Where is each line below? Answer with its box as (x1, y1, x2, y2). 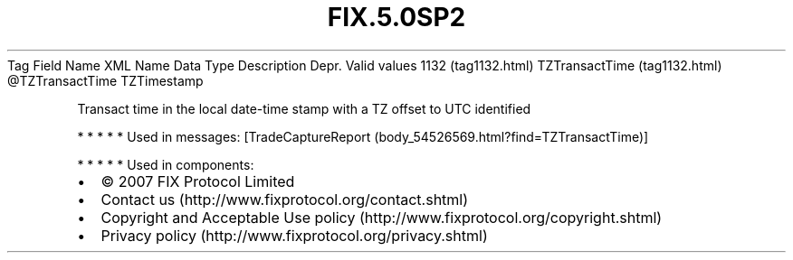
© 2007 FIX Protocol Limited (100, 172, 295, 190)
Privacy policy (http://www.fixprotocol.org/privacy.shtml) (100, 226, 488, 245)
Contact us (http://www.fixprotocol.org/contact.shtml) (100, 190, 469, 209)
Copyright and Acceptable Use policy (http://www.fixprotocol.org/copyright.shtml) (100, 208, 663, 227)
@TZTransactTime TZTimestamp (7, 72, 204, 88)
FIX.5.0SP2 (327, 2, 466, 32)
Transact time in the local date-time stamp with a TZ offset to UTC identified (77, 100, 531, 116)
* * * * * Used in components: (77, 156, 254, 172)
